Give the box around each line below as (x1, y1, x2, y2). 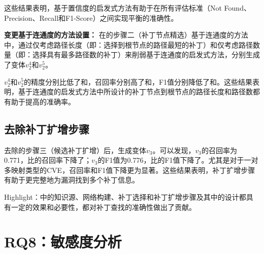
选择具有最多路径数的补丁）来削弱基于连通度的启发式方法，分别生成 (32, 49, 260, 60)
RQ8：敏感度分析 (4, 231, 122, 252)
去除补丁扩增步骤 (4, 121, 89, 136)
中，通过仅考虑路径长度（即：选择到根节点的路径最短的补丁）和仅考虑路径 (4, 39, 253, 50)
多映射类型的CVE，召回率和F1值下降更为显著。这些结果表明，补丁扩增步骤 (4, 164, 255, 175)
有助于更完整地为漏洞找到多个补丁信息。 (4, 174, 139, 185)
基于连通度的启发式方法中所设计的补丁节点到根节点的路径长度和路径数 (18, 86, 253, 97)
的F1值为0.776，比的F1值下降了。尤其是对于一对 (97, 155, 258, 165)
